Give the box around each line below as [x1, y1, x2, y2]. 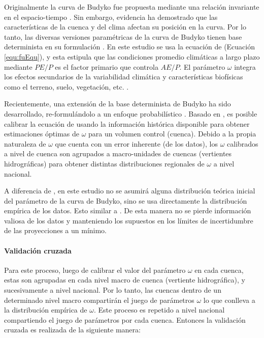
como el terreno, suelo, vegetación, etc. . [4, 81, 129, 92]
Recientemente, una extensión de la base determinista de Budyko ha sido [4, 98, 231, 109]
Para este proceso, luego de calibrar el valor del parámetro [4, 264, 186, 275]
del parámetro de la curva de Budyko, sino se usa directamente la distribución [4, 195, 247, 206]
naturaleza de [4, 138, 46, 149]
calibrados [227, 138, 258, 149]
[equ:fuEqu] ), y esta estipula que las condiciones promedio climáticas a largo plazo [4, 51, 260, 62]
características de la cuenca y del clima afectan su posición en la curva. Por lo [4, 21, 246, 32]
